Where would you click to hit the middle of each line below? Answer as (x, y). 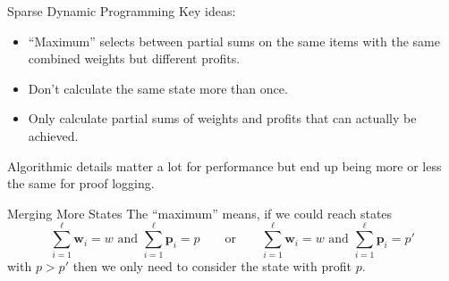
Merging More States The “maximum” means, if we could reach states (200, 213)
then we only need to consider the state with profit (212, 266)
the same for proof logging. (81, 183)
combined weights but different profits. (134, 58)
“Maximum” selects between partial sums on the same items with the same (234, 41)
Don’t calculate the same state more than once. (158, 88)
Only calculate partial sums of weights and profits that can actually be (222, 118)
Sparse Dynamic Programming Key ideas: (122, 11)
